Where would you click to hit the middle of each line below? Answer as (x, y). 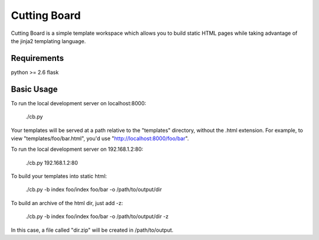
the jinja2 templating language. (48, 41)
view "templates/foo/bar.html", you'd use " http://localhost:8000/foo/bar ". (100, 138)
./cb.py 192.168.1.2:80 (52, 163)
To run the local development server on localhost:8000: (79, 103)
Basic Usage (34, 89)
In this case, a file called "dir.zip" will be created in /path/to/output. (92, 230)
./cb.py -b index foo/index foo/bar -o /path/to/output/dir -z (97, 216)
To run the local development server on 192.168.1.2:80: (77, 149)
